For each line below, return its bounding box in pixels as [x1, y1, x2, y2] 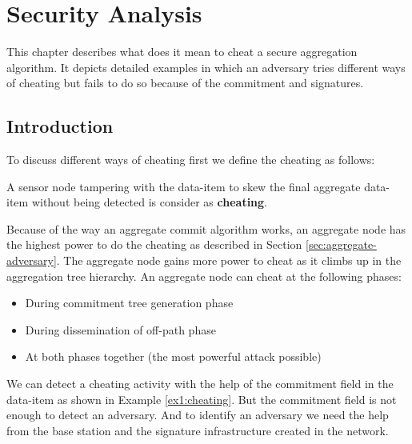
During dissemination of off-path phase [25, 321, 216, 338]
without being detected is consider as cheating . [31, 194, 268, 210]
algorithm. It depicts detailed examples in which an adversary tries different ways [6, 58, 406, 75]
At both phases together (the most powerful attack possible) [25, 348, 322, 365]
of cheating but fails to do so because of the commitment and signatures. [6, 74, 364, 91]
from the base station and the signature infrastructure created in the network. [6, 422, 389, 438]
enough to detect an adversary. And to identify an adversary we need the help [6, 406, 389, 423]
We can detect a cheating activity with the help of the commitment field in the [6, 375, 394, 392]
